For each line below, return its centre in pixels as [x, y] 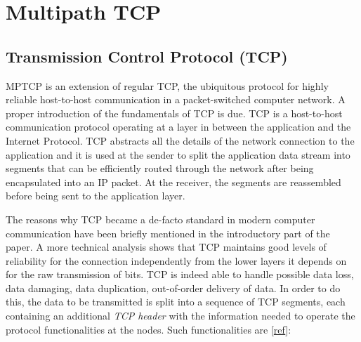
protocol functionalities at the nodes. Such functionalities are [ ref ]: [149, 329]
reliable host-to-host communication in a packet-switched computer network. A [176, 99]
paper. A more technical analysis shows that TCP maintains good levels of [166, 247]
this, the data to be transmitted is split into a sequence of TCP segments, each [176, 302]
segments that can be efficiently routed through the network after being [160, 168]
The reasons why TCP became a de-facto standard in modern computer [160, 219]
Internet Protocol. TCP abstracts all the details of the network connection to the [180, 140]
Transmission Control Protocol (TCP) [147, 56]
